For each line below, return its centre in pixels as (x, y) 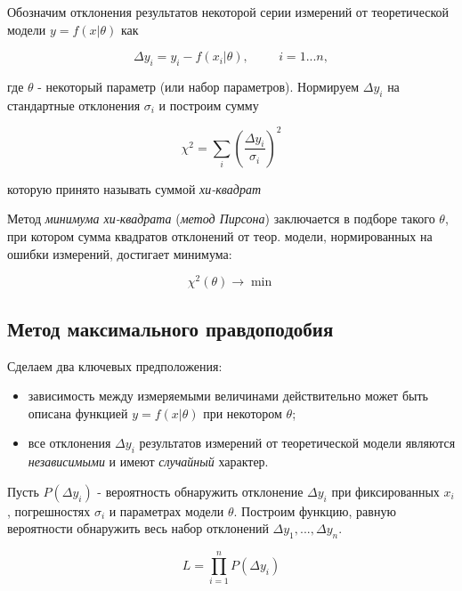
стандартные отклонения (74, 105)
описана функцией (78, 413)
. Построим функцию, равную (315, 510)
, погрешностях (49, 510)
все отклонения (69, 443)
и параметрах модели (166, 510)
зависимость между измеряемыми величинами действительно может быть (228, 396)
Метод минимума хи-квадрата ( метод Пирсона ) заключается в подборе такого (221, 219)
